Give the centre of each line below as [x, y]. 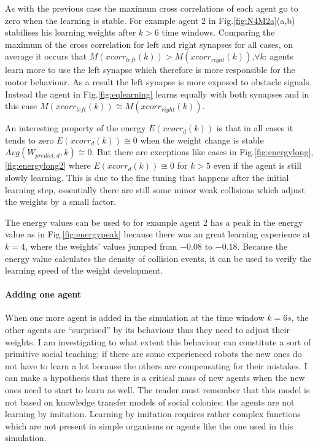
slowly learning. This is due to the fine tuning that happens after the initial [147, 177]
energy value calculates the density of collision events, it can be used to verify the [158, 258]
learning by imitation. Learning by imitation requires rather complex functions [153, 414]
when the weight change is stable [202, 140]
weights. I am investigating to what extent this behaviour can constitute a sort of [158, 341]
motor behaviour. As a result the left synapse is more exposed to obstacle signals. [158, 81]
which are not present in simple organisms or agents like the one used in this [149, 425]
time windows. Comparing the [218, 32]
